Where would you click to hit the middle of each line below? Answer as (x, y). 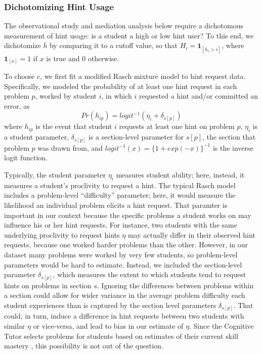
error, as (17, 105)
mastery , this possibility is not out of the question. (84, 346)
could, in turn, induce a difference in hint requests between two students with (124, 316)
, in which (117, 96)
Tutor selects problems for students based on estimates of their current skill (121, 336)
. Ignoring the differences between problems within (175, 285)
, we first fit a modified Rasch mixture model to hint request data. (143, 76)
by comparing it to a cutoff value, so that (114, 45)
